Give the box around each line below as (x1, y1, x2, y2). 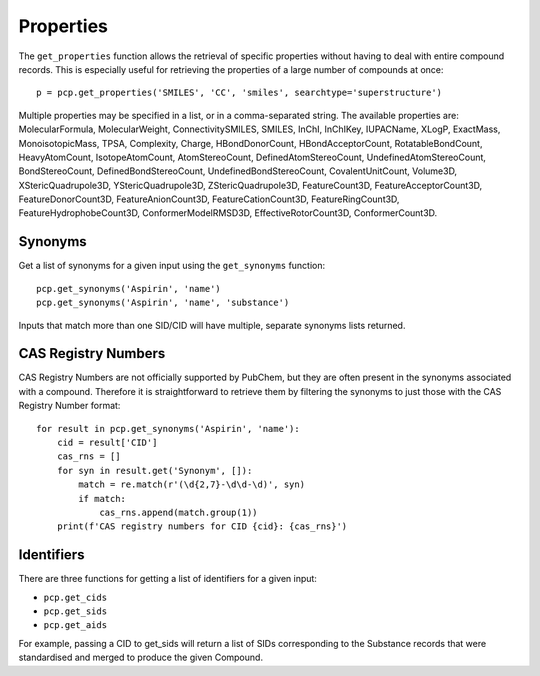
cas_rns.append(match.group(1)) (99, 506, 259, 518)
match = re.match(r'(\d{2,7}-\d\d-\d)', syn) (78, 479, 305, 490)
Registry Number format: (18, 400, 121, 412)
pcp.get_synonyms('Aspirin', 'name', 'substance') (36, 297, 290, 309)
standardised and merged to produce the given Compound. (18, 651, 264, 664)
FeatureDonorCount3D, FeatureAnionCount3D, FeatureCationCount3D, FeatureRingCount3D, (18, 193, 400, 205)
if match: (78, 493, 127, 504)
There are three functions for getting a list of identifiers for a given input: (18, 573, 317, 585)
